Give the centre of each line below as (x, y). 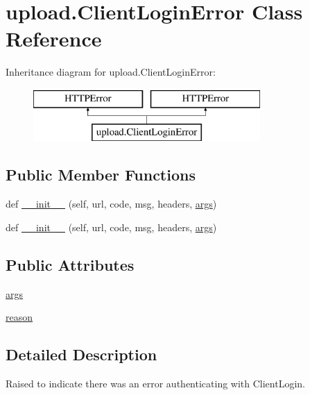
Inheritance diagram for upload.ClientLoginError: (111, 72)
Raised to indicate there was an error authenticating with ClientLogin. (155, 384)
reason (19, 317)
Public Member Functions (101, 175)
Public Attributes (70, 264)
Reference (54, 39)
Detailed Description (81, 354)
